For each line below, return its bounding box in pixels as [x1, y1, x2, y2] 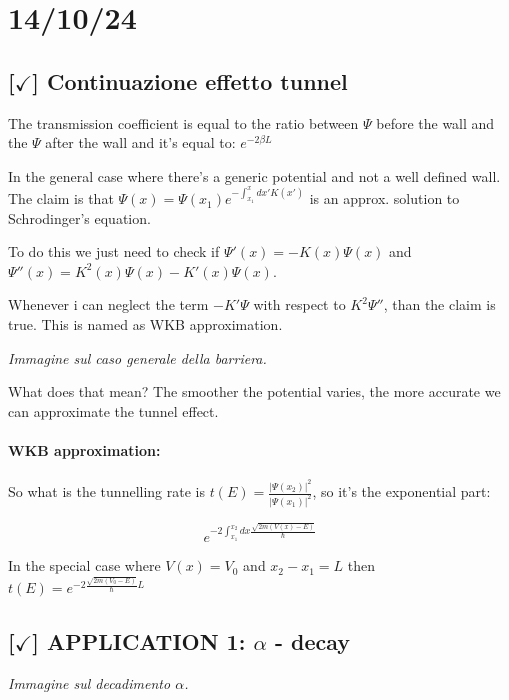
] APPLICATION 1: [32, 625, 246, 656]
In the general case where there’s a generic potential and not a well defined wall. [8, 165, 501, 186]
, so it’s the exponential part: [312, 481, 491, 502]
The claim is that [8, 188, 114, 209]
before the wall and [376, 112, 495, 133]
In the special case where [8, 555, 161, 576]
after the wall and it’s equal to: [45, 132, 236, 153]
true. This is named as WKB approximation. [8, 314, 283, 335]
